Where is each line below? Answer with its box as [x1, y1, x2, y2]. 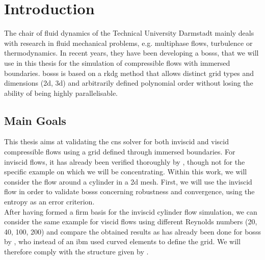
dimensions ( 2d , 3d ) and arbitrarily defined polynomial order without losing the [4, 77, 253, 88]
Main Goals [4, 112, 66, 128]
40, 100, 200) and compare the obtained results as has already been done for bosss [4, 226, 261, 237]
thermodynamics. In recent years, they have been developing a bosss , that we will [4, 47, 259, 58]
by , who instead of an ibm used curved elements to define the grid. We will [4, 236, 241, 247]
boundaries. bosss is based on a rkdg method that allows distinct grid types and [4, 67, 254, 78]
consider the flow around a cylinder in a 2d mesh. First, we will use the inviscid [4, 176, 252, 187]
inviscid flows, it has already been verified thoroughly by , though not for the [4, 156, 245, 167]
